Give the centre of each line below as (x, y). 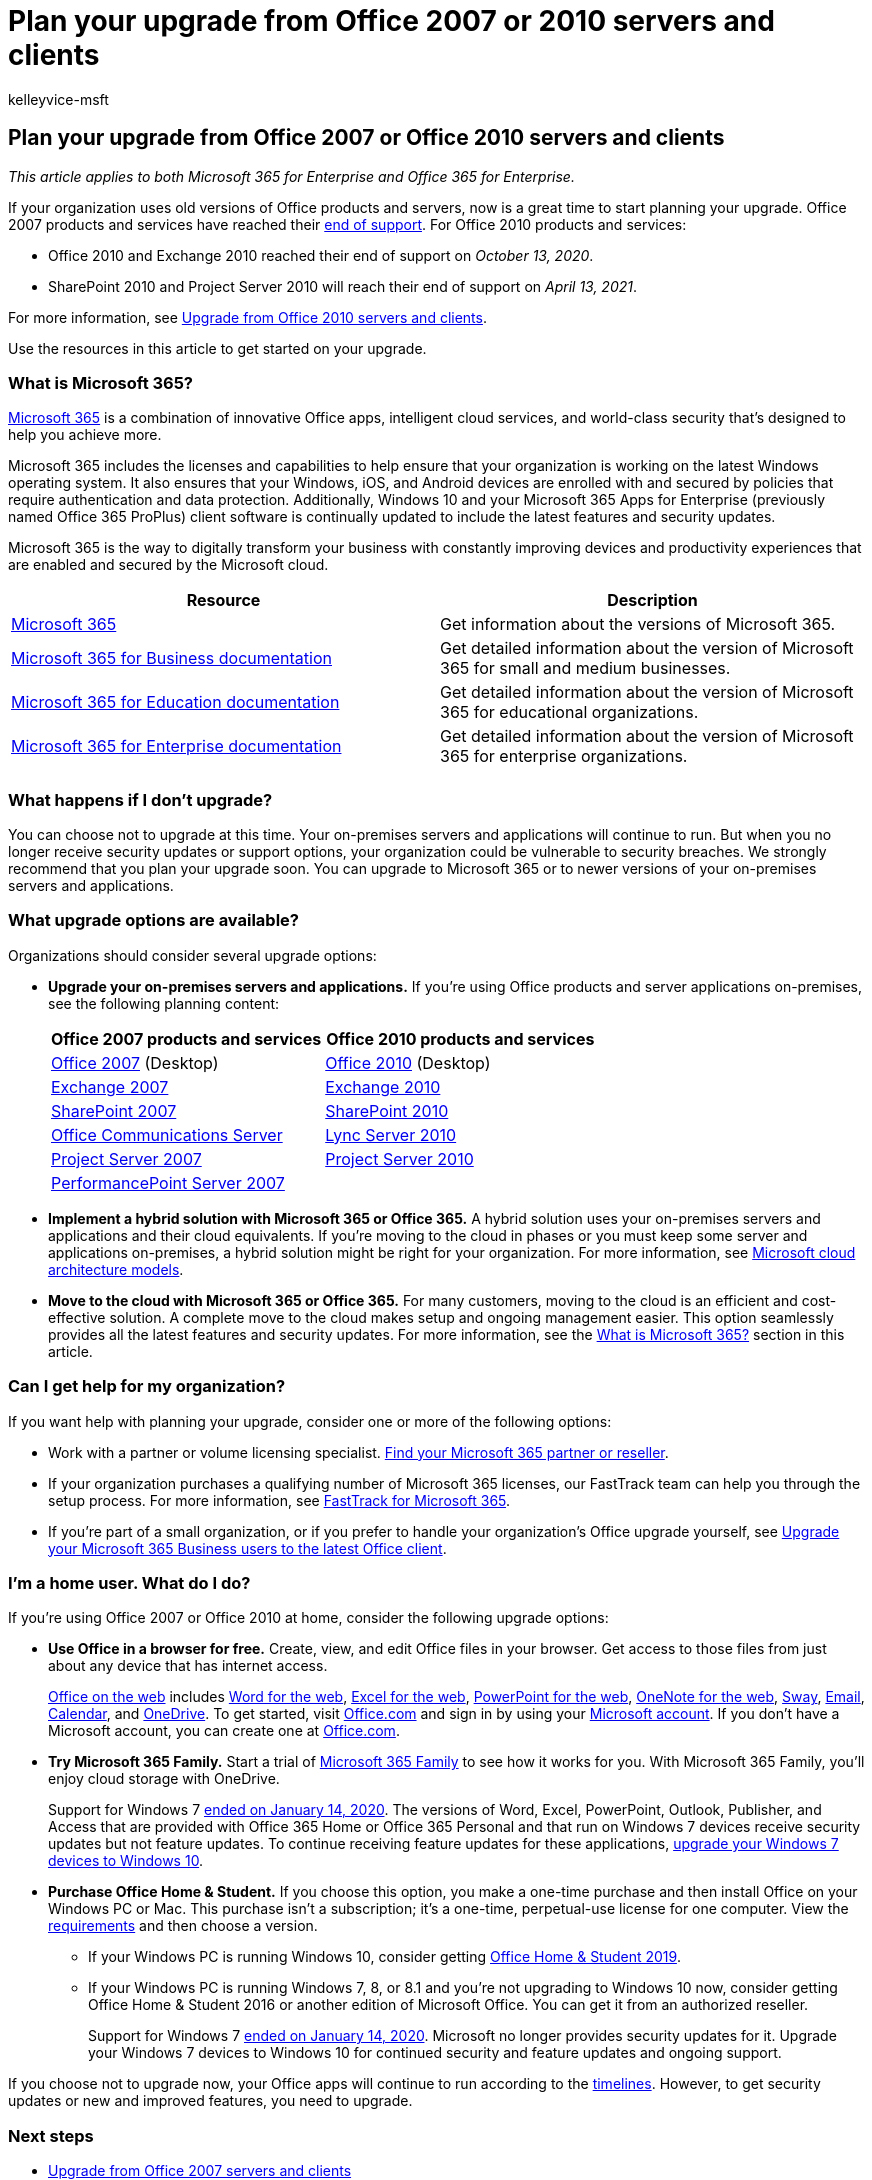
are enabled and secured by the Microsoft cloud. (168, 565)
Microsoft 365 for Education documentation (175, 702)
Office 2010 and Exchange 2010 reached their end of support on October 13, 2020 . (321, 255)
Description (652, 600)
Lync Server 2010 (391, 1134)
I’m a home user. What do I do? (129, 1582)
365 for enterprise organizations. (564, 756)
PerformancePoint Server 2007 (168, 1182)
